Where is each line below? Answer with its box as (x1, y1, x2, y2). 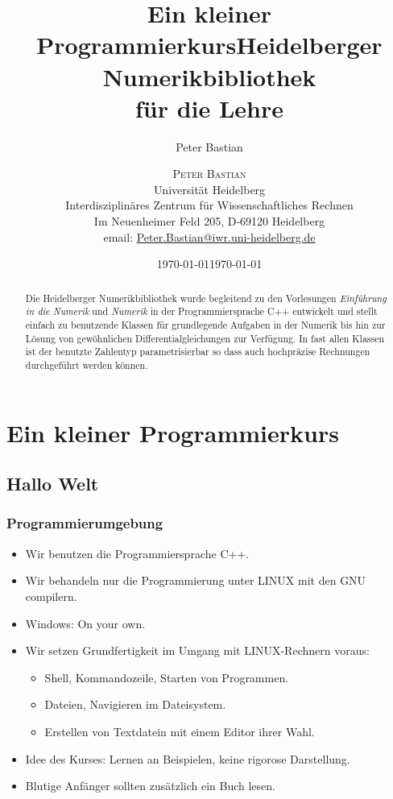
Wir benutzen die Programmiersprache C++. (25, 544, 250, 561)
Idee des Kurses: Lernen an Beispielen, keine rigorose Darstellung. (25, 750, 350, 767)
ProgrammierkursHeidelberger (36, 28, 383, 61)
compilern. (25, 587, 77, 604)
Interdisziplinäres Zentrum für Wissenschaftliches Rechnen (65, 197, 354, 213)
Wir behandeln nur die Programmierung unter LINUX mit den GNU (25, 572, 366, 589)
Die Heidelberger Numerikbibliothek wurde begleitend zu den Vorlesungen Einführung (25, 291, 387, 304)
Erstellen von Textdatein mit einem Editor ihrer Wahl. (44, 722, 315, 739)
